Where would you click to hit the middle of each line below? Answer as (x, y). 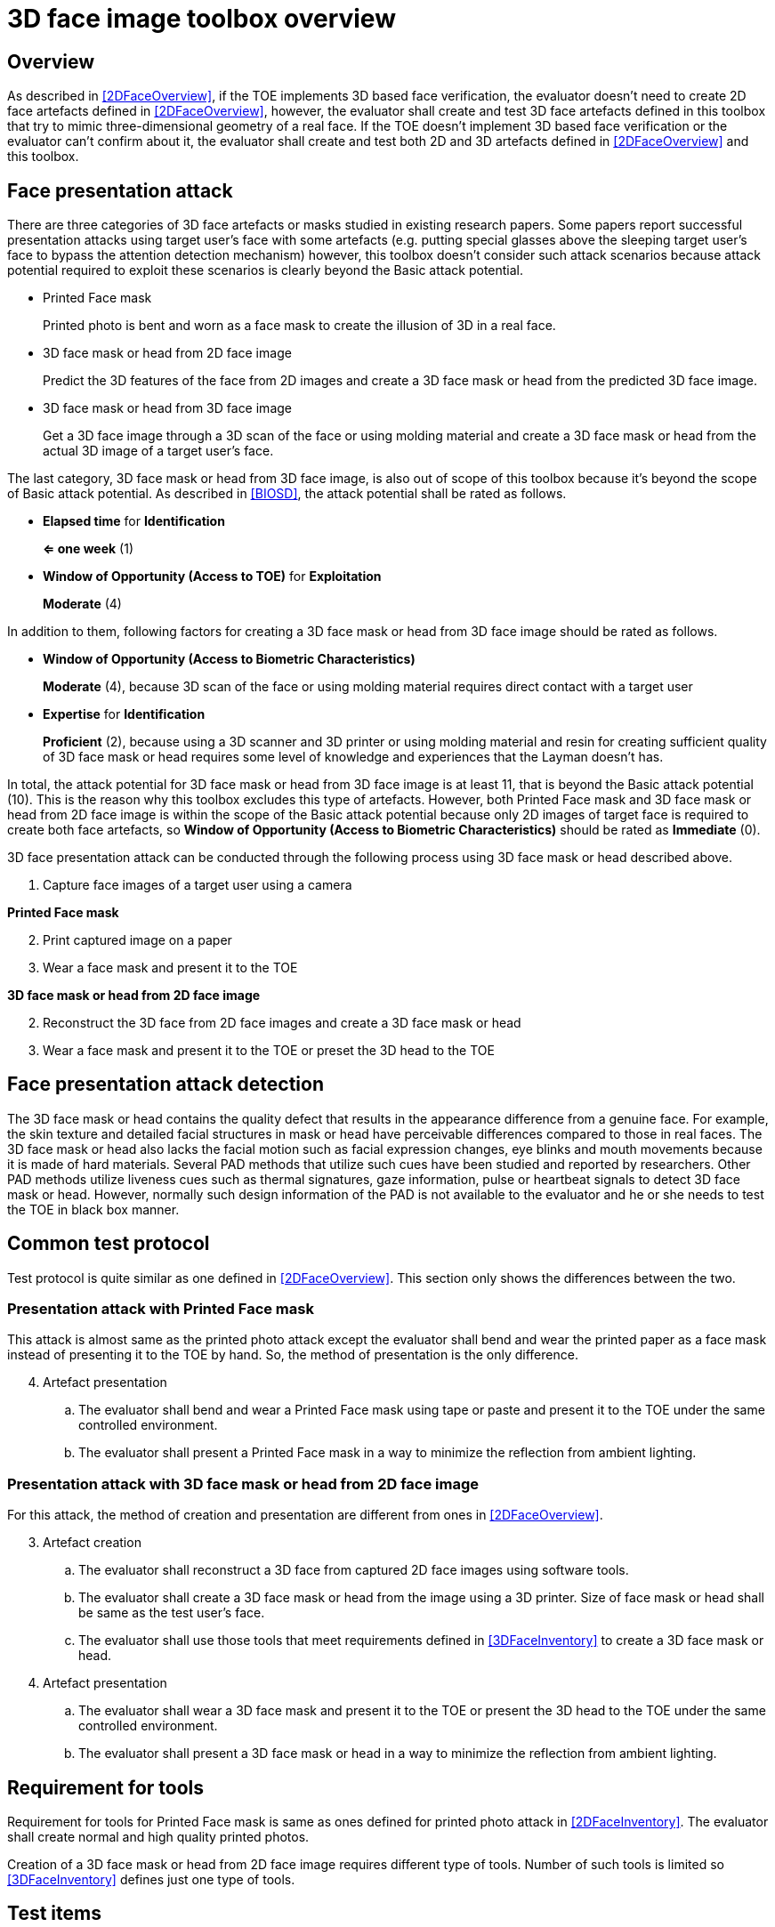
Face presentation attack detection (166, 1084)
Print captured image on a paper (137, 940)
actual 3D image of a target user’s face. (158, 451)
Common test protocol (109, 1244)
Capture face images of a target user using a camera (198, 885)
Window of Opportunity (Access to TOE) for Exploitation (212, 576)
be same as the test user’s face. (172, 1613)
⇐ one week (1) (88, 549)
